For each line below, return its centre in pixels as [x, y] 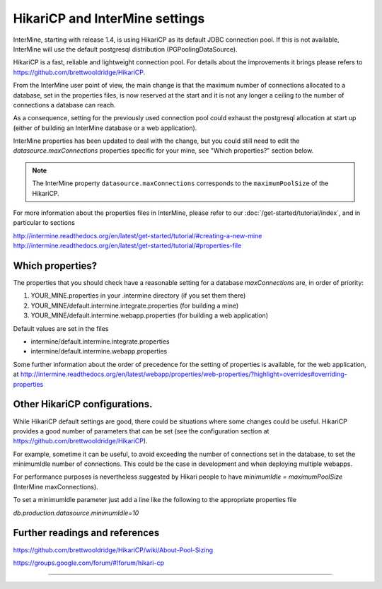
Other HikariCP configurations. [83, 404]
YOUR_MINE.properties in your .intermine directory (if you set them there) [138, 296]
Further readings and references [86, 533]
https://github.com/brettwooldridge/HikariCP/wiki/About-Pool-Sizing [113, 550]
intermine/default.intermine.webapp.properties [99, 351]
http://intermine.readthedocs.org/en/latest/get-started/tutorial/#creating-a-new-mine [138, 235]
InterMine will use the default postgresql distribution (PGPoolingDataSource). [125, 49]
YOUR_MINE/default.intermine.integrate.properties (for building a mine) [135, 305]
